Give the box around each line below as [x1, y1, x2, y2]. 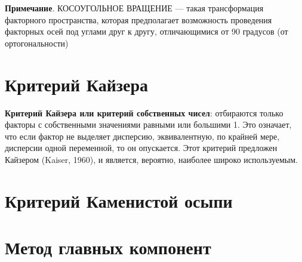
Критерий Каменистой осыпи [5, 188, 233, 212]
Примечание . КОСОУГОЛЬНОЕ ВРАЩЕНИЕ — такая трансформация [5, 2, 264, 14]
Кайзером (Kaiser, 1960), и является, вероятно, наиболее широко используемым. [5, 153, 298, 165]
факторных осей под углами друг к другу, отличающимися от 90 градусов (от [5, 25, 288, 38]
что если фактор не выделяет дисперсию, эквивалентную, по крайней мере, [5, 130, 280, 142]
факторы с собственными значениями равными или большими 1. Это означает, [5, 118, 292, 131]
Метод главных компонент [5, 235, 211, 260]
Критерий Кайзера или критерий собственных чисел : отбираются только [5, 106, 283, 119]
